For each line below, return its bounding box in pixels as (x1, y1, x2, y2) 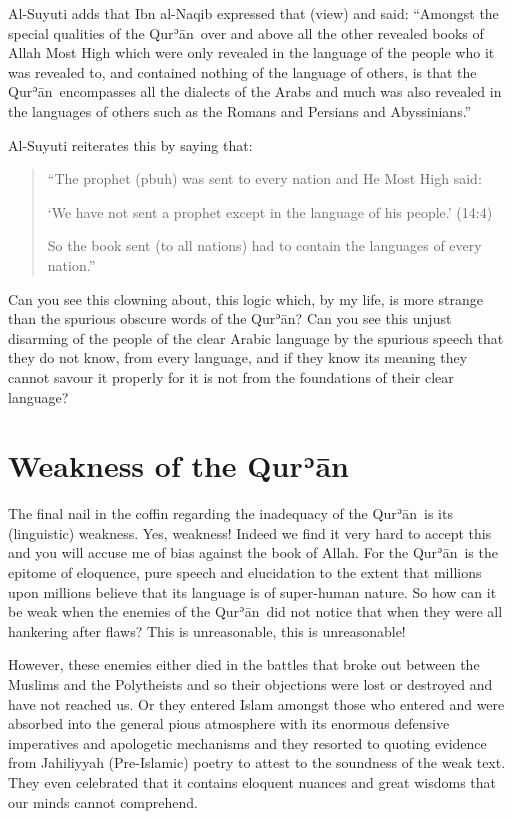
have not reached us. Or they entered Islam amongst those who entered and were (8, 693, 505, 714)
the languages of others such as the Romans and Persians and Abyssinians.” (8, 100, 472, 121)
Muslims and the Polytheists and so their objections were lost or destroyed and (8, 673, 493, 694)
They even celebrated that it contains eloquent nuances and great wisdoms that (8, 771, 497, 792)
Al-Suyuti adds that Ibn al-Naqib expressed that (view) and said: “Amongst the (8, 3, 499, 23)
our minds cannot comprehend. (8, 791, 198, 812)
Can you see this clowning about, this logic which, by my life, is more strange (8, 288, 483, 309)
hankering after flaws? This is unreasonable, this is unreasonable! (8, 620, 406, 641)
